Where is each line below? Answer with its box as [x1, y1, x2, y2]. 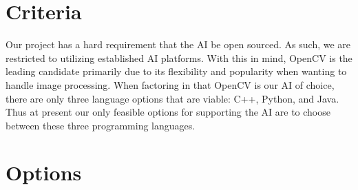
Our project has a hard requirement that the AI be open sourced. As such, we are [6, 37, 351, 52]
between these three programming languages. [6, 118, 196, 132]
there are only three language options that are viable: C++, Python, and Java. [6, 91, 339, 105]
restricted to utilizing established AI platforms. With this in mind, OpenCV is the [6, 50, 352, 65]
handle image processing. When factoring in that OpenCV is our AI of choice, [6, 77, 335, 92]
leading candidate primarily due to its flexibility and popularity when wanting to [6, 64, 347, 78]
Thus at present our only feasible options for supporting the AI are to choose [6, 105, 330, 119]
